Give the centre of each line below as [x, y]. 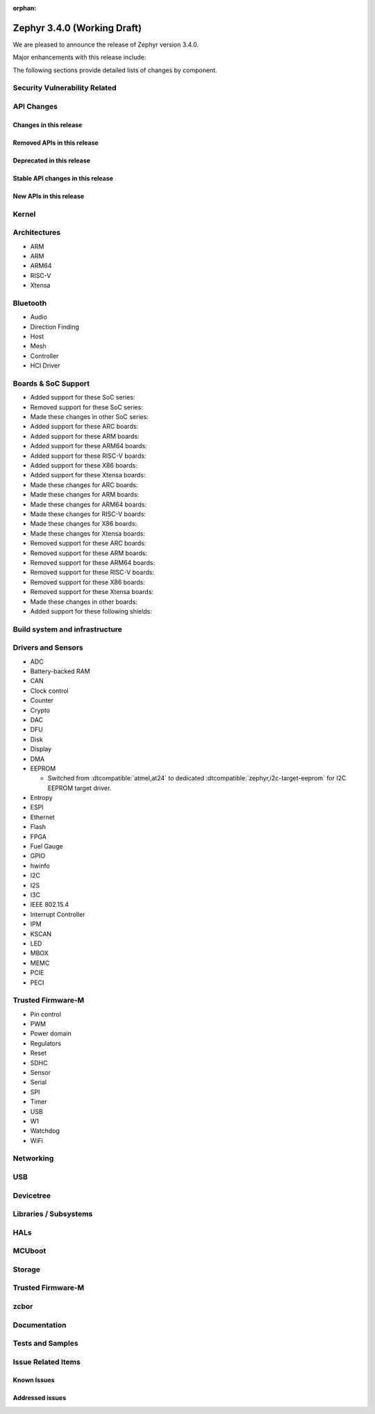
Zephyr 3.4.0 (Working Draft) [77, 28]
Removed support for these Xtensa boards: [92, 592]
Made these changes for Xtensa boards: [88, 533]
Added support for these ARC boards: [84, 427]
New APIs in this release [49, 196]
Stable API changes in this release [63, 178]
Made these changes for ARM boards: [84, 495]
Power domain [51, 1034]
